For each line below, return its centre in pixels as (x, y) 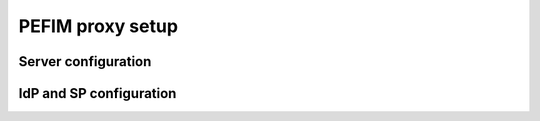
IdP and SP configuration (97, 93)
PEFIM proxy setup (98, 26)
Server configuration (85, 61)
